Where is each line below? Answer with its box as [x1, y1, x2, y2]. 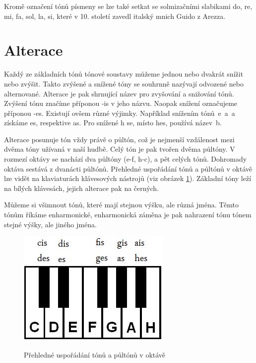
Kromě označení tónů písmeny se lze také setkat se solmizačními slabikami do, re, [4, 1, 253, 11]
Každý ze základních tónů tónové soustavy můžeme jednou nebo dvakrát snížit [4, 69, 244, 79]
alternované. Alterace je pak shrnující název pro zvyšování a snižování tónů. [4, 88, 234, 98]
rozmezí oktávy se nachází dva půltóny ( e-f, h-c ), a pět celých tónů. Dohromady [4, 154, 247, 164]
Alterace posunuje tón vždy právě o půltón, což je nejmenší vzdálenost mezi [4, 134, 235, 144]
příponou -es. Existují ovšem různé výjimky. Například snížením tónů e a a [4, 107, 235, 118]
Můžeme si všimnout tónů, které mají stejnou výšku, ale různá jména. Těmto [4, 199, 239, 210]
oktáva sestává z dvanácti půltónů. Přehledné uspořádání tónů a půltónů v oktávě [4, 163, 253, 174]
